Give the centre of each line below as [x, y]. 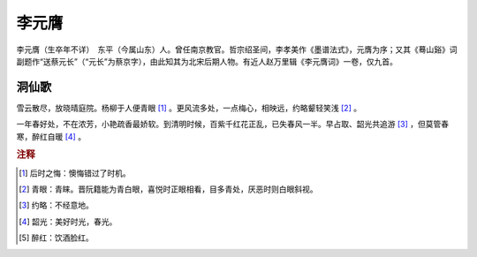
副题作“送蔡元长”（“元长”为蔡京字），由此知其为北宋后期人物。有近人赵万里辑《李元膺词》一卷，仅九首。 [207, 61]
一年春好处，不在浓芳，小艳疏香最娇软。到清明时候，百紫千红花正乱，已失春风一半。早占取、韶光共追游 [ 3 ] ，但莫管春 [233, 125]
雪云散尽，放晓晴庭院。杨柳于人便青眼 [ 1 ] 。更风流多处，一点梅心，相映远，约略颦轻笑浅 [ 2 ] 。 [189, 108]
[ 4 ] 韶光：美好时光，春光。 [68, 222]
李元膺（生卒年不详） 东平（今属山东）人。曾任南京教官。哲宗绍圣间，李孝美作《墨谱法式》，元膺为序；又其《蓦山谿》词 [237, 49]
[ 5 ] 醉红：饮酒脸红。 [56, 238]
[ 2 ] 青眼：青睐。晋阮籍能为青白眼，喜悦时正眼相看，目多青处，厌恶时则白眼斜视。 [168, 189]
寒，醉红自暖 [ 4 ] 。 [51, 136]
